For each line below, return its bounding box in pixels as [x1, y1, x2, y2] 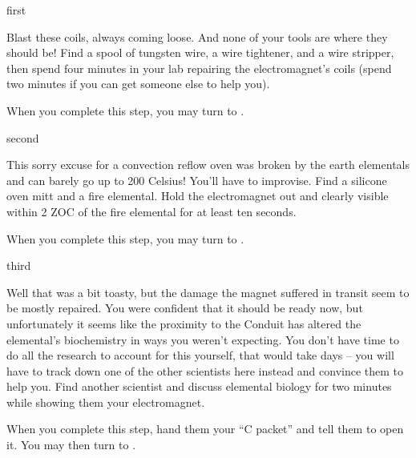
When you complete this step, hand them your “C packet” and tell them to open [6, 420, 404, 437]
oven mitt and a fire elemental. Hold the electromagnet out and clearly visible [6, 187, 389, 204]
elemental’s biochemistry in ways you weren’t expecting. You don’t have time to [6, 331, 399, 348]
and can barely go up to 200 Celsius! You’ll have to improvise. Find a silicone [6, 171, 387, 188]
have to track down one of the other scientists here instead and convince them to [6, 362, 404, 379]
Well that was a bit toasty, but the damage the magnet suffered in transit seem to [6, 283, 410, 300]
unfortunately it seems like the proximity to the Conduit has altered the [6, 315, 361, 331]
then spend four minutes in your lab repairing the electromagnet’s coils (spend [6, 59, 392, 76]
